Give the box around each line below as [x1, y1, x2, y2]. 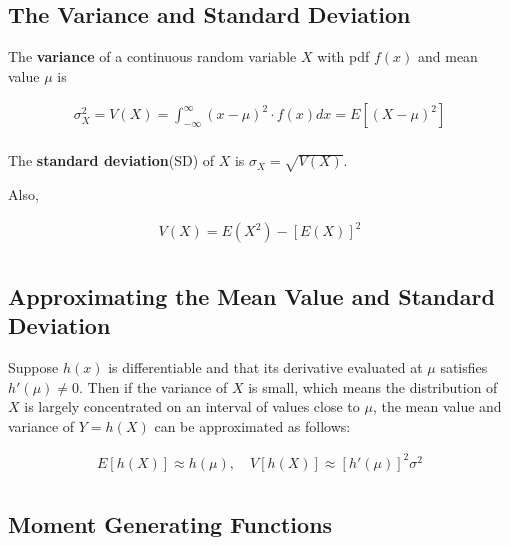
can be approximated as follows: [154, 415, 351, 436]
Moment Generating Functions [8, 509, 333, 540]
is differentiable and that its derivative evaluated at [108, 356, 423, 377]
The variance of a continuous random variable [8, 46, 297, 67]
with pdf [317, 46, 370, 67]
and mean [417, 46, 478, 67]
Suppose [8, 356, 59, 377]
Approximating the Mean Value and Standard [8, 280, 495, 311]
